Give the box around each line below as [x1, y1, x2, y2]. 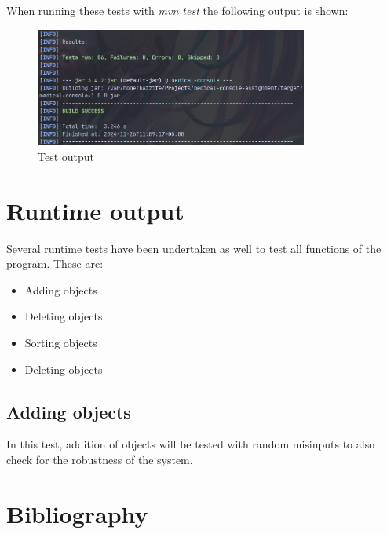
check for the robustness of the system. [6, 451, 193, 467]
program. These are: [6, 255, 104, 272]
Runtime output [6, 194, 184, 226]
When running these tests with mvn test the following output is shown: [6, 2, 349, 18]
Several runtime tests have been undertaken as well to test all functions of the [6, 240, 382, 256]
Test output [38, 148, 95, 164]
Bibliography [6, 497, 148, 529]
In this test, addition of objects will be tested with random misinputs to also [6, 436, 375, 452]
